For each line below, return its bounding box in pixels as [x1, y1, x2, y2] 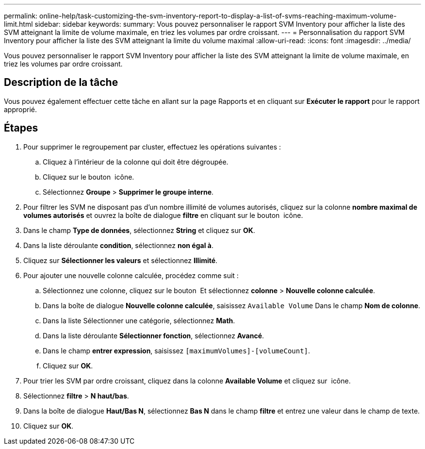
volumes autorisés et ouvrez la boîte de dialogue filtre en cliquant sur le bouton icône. [23, 211, 303, 219]
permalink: [4, 12, 38, 20]
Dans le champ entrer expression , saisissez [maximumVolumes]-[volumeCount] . [43, 346, 311, 355]
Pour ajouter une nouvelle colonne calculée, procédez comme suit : [23, 271, 239, 280]
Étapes [4, 122, 38, 134]
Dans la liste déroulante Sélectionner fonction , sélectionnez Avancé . [43, 331, 264, 340]
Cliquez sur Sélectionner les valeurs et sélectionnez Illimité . [23, 256, 218, 265]
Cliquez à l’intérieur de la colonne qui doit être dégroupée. [43, 157, 229, 166]
